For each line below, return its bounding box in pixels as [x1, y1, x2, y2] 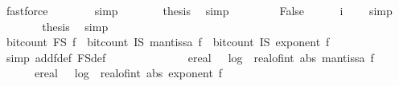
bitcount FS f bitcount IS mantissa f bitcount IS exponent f [6, 33, 330, 50]
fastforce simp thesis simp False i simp [6, 2, 393, 18]
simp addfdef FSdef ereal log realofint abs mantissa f [6, 49, 374, 65]
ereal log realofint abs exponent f [34, 64, 223, 81]
